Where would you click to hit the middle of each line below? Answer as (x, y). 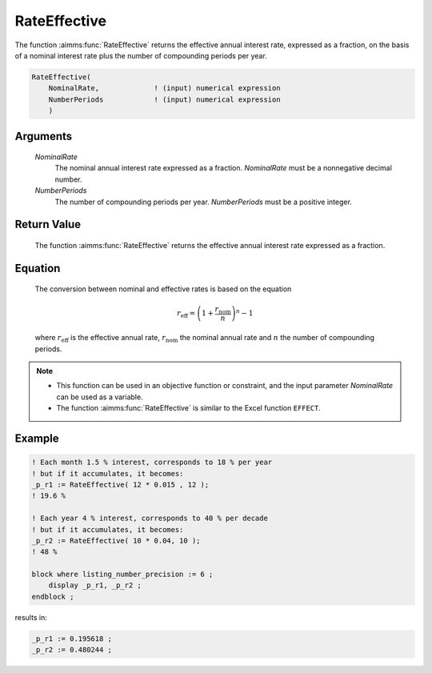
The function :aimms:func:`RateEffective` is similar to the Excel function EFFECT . (189, 408)
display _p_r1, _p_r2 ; (95, 585)
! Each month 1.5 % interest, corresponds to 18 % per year (152, 463)
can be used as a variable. (100, 397)
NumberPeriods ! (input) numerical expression (164, 99)
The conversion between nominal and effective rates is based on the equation (163, 289)
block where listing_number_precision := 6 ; (122, 575)
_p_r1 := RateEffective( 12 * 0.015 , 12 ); (120, 485)
